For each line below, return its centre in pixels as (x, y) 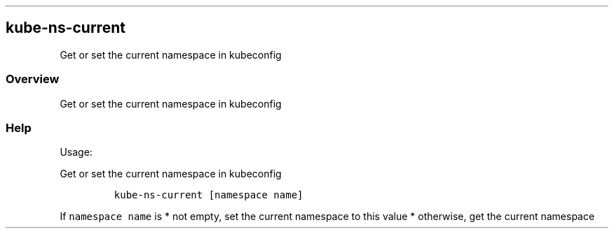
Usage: (76, 152)
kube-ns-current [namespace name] (209, 195)
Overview (33, 79)
